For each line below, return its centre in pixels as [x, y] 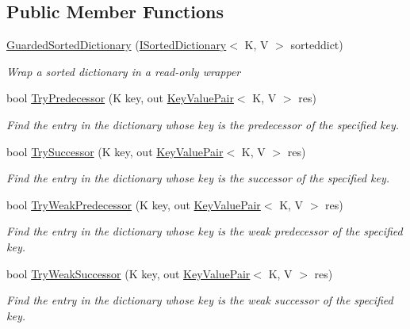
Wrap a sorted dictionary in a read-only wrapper [124, 71]
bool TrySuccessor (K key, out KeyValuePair [115, 151]
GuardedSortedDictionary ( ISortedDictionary [117, 45]
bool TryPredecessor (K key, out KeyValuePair [120, 98]
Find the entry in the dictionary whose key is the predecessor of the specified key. [203, 124]
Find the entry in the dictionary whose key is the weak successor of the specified [200, 300]
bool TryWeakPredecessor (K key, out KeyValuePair [134, 204]
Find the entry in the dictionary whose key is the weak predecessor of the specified [205, 231]
